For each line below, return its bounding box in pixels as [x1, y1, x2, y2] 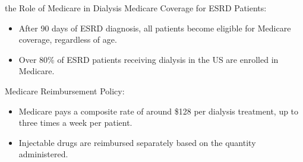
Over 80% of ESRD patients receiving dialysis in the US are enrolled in [18, 53, 279, 65]
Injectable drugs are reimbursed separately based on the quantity [18, 136, 256, 148]
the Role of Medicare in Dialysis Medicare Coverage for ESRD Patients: [5, 2, 267, 14]
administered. [18, 148, 68, 160]
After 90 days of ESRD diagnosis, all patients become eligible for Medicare [18, 21, 291, 34]
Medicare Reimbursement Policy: [5, 84, 125, 97]
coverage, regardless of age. [18, 33, 117, 46]
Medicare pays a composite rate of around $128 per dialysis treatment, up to [18, 104, 299, 117]
